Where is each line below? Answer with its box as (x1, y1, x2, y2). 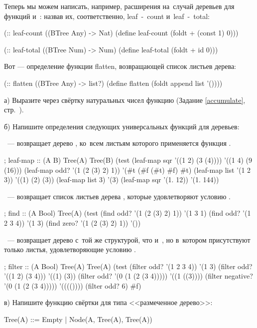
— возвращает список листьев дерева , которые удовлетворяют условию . (7, 191, 231, 201)
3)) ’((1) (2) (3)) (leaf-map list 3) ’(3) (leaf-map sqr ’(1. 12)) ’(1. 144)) (4, 174, 219, 185)
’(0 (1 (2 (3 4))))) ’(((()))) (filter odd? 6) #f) (4, 280, 141, 291)
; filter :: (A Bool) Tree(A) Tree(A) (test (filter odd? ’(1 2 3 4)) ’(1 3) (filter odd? (4, 261, 253, 271)
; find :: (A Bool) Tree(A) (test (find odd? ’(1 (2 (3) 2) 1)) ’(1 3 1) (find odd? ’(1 (4, 208, 251, 218)
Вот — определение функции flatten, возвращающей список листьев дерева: (4, 61, 237, 71)
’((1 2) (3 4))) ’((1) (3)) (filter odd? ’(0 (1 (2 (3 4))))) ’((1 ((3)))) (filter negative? (4, 271, 253, 281)
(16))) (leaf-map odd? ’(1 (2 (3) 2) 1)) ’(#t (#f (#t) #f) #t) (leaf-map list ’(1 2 (4, 164, 251, 175)
